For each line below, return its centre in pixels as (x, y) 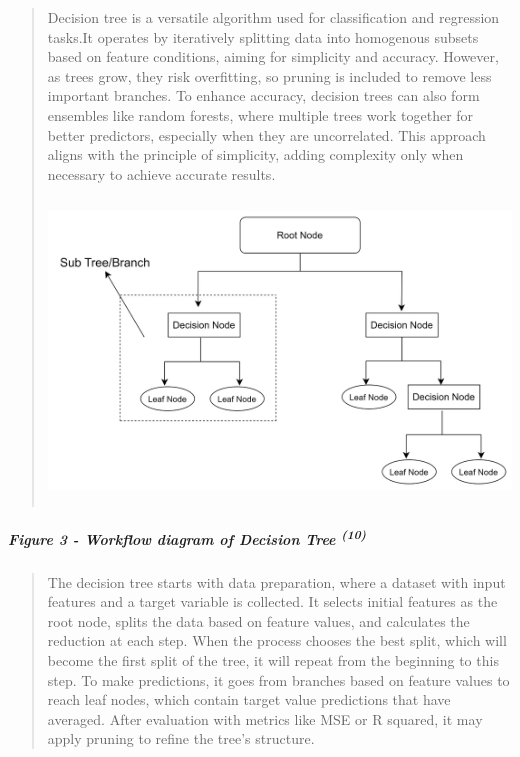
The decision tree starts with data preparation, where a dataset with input (276, 581)
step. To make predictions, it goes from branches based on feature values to (278, 679)
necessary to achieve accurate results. (161, 173)
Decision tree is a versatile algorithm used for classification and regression (273, 17)
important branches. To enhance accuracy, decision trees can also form (263, 95)
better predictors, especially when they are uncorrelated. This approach (266, 134)
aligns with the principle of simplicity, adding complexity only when (255, 154)
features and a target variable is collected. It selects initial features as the (272, 601)
